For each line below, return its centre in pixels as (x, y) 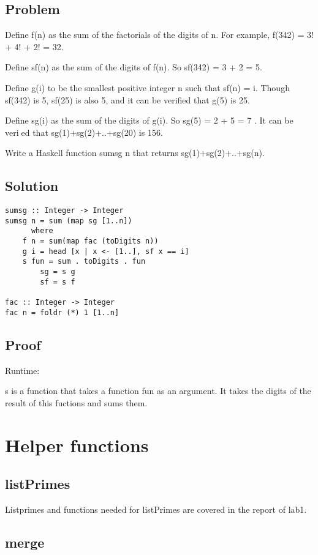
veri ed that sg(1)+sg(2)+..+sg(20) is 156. (84, 132)
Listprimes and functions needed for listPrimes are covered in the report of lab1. (156, 509)
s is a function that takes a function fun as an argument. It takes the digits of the (158, 391)
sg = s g (58, 272)
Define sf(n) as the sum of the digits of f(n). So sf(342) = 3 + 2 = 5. (134, 67)
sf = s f (58, 282)
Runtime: (22, 370)
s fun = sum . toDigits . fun (84, 262)
